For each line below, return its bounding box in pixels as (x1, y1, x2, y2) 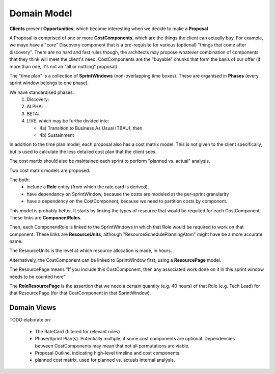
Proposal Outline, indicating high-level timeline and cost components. (35, 350, 181, 356)
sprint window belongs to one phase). (9, 80, 89, 86)
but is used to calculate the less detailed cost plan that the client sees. (9, 148, 157, 155)
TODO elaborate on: (9, 317, 51, 323)
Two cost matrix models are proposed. (9, 167, 91, 173)
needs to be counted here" (9, 273, 66, 280)
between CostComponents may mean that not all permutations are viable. (35, 342, 190, 349)
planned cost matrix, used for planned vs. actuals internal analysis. (35, 357, 175, 363)
